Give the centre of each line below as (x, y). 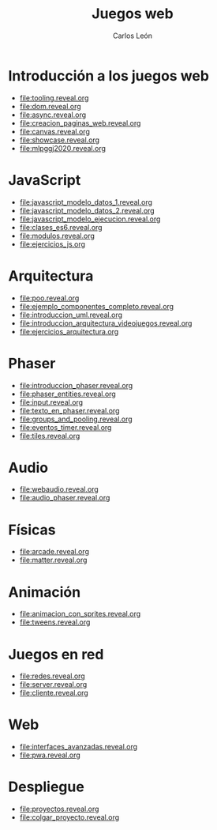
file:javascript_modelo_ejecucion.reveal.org (90, 219)
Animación (45, 592)
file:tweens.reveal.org (55, 622)
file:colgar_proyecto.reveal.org (69, 817)
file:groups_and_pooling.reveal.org (76, 419)
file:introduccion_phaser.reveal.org (76, 385)
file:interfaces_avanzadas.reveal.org (79, 747)
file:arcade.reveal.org (54, 552)
